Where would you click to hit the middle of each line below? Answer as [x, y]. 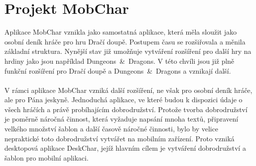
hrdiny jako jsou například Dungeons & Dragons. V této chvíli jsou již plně [119, 61]
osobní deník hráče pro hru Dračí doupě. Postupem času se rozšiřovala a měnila [125, 41]
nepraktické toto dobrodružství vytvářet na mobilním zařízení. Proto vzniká [120, 138]
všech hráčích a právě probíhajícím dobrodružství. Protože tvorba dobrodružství [126, 109]
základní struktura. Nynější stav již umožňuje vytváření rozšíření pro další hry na [128, 51]
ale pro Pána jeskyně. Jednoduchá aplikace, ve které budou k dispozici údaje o [124, 100]
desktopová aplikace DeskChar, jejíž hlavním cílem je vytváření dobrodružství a [125, 148]
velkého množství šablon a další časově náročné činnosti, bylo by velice [111, 129]
